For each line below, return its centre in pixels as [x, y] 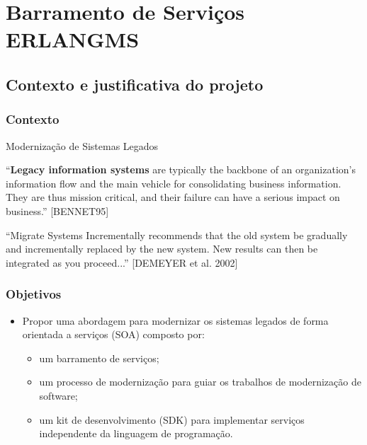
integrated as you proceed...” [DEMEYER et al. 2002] [122, 262]
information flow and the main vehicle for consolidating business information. [174, 183]
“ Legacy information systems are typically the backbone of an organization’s [181, 169]
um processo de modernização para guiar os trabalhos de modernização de [200, 382]
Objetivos [34, 294]
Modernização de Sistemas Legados [82, 145]
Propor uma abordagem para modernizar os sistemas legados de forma [175, 320]
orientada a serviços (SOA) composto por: [113, 334]
